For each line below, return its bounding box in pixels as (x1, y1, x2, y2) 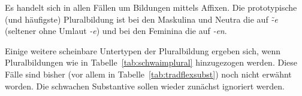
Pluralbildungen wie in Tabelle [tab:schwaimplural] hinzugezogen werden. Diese (5, 56, 297, 69)
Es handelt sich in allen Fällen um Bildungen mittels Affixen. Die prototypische (5, 1, 297, 13)
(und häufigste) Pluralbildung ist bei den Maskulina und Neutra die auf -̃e (5, 13, 278, 25)
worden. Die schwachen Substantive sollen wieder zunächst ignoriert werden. (5, 79, 285, 92)
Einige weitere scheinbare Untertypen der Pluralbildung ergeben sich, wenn (5, 44, 281, 57)
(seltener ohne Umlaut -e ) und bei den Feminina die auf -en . (5, 24, 227, 37)
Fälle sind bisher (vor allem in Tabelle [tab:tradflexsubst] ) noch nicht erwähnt (5, 67, 292, 80)
